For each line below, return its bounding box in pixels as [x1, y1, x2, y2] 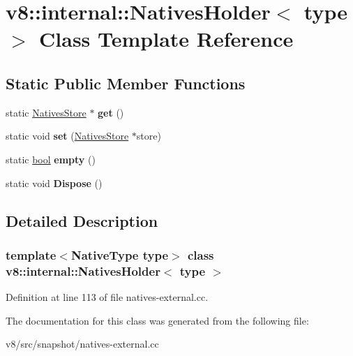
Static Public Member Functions [6, 72, 246, 94]
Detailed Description [6, 209, 158, 231]
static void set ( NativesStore [6, 128, 129, 143]
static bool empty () [6, 151, 96, 166]
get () [98, 105, 124, 119]
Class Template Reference [39, 24, 294, 53]
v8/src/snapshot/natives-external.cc [6, 336, 159, 351]
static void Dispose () [6, 175, 103, 190]
